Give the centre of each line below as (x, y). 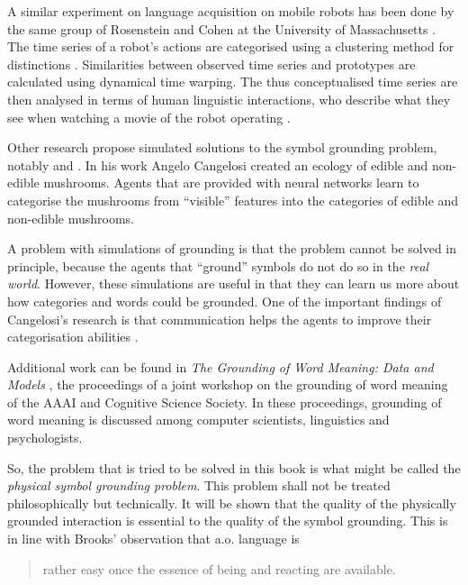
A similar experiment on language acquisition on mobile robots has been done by (231, 11)
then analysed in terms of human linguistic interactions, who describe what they (229, 99)
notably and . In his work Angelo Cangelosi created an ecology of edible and (218, 165)
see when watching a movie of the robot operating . (149, 117)
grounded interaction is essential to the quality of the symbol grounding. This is (228, 521)
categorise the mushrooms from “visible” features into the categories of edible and (233, 200)
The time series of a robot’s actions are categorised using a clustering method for (231, 46)
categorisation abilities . (73, 337)
